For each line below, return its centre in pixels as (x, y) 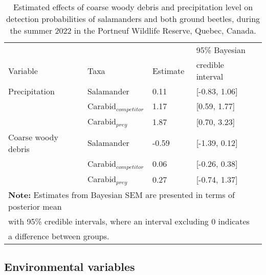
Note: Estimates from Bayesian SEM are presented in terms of (121, 194)
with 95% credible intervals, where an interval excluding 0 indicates (129, 221)
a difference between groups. (59, 236)
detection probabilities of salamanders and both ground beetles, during (133, 19)
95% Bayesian (221, 50)
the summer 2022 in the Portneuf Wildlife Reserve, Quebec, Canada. (133, 30)
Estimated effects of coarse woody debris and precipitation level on (133, 7)
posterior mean (35, 206)
